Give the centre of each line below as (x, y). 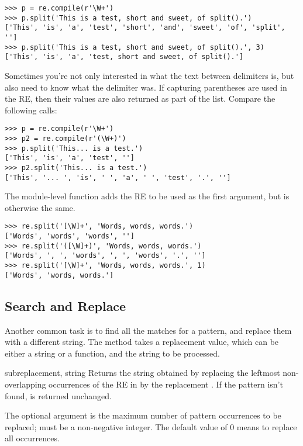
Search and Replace (66, 305)
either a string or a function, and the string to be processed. (113, 353)
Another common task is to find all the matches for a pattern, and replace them (148, 330)
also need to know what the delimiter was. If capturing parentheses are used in (146, 87)
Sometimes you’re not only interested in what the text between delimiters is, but (149, 75)
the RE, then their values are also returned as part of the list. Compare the (140, 98)
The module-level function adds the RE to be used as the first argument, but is (147, 196)
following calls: (31, 110)
